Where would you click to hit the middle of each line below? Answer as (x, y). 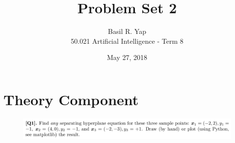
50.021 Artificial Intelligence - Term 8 (127, 41)
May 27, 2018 (127, 57)
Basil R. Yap (127, 31)
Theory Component (71, 99)
